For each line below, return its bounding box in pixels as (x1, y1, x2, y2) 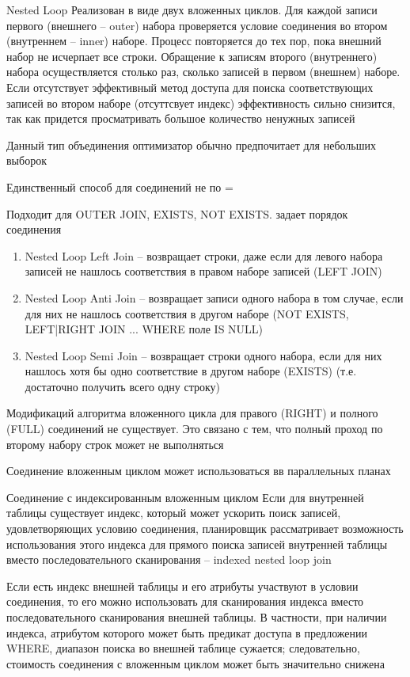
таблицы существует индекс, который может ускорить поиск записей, (6, 504, 341, 521)
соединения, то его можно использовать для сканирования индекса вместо (6, 593, 364, 610)
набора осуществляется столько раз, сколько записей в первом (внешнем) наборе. (6, 63, 401, 80)
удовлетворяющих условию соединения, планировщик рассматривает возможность (6, 520, 404, 537)
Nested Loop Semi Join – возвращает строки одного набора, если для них (25, 347, 382, 363)
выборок (6, 152, 47, 169)
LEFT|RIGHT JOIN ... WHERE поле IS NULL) (25, 321, 264, 337)
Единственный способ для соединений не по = (6, 178, 233, 195)
